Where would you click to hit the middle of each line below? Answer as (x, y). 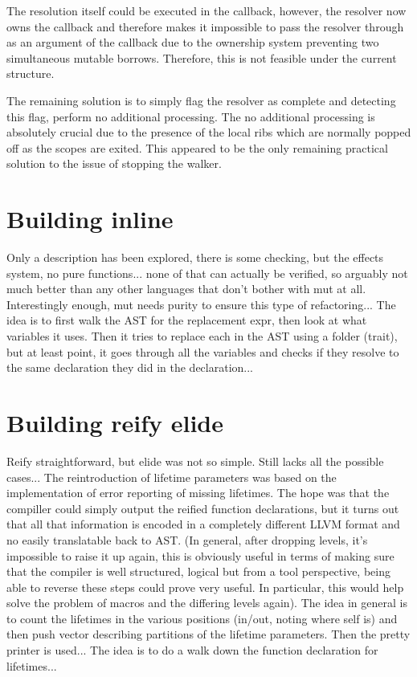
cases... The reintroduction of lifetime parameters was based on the (172, 477)
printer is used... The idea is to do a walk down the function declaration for (192, 650)
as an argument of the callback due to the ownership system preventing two (193, 42)
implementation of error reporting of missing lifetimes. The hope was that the (198, 493)
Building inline (90, 219)
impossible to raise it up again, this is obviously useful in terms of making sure (200, 555)
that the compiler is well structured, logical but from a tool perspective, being (198, 571)
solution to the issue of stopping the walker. (114, 163)
